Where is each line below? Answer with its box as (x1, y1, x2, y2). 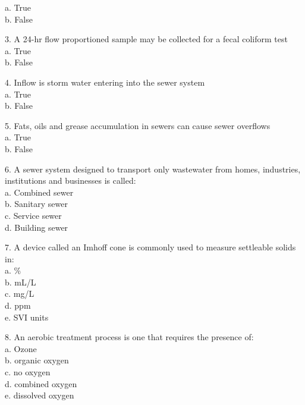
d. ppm (5, 299, 31, 312)
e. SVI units (5, 310, 49, 323)
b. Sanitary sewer (5, 197, 68, 210)
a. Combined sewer (5, 186, 74, 198)
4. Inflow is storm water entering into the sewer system (5, 76, 205, 88)
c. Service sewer (5, 209, 62, 221)
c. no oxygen (5, 366, 51, 378)
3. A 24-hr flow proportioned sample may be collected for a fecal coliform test (5, 33, 288, 45)
